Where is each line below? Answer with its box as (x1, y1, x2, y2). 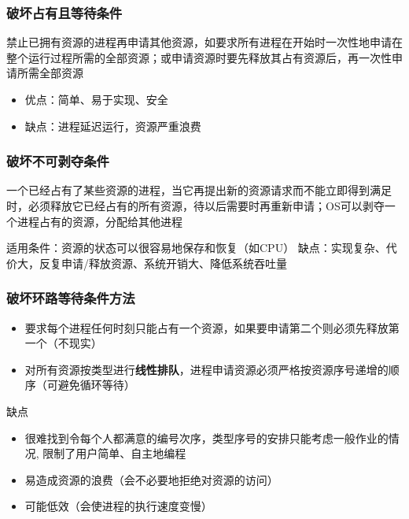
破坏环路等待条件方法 (6, 288, 135, 308)
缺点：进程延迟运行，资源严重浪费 (24, 117, 201, 134)
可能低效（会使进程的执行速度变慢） (24, 498, 212, 514)
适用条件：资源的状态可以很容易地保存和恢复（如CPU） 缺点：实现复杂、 (6, 239, 386, 256)
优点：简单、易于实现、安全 (24, 91, 168, 107)
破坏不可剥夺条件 (6, 151, 109, 171)
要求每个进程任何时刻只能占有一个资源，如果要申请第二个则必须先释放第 (24, 319, 400, 335)
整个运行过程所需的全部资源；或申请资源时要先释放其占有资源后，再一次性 (6, 49, 392, 65)
